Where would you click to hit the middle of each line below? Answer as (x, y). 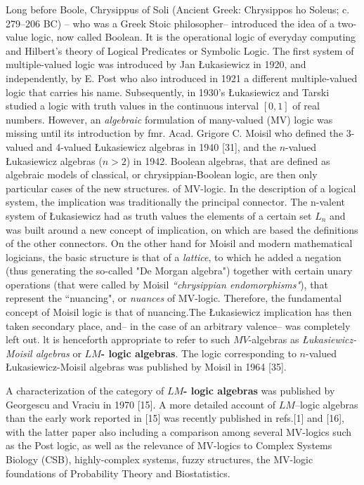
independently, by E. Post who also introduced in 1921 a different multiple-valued (182, 78)
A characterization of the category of (85, 391)
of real (306, 106)
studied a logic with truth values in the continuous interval (132, 106)
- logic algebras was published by (259, 391)
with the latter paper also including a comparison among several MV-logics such (179, 431)
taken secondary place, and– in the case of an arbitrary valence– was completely (178, 325)
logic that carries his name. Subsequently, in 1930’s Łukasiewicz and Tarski (168, 92)
